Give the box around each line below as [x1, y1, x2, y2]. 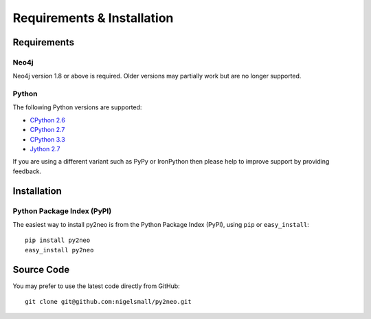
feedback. [12, 167, 41, 175]
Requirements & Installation [12, 10, 174, 25]
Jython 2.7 [30, 145, 60, 153]
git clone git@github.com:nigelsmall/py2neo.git [25, 298, 192, 306]
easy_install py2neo [25, 246, 94, 254]
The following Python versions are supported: [12, 103, 142, 111]
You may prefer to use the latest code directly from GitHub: [12, 282, 180, 290]
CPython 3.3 [30, 135, 65, 144]
